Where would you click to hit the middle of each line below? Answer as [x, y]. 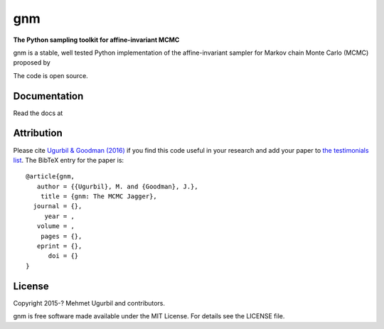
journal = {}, [58, 206]
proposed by [32, 63]
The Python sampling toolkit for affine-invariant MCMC [96, 40]
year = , [59, 216]
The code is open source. [50, 75]
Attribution [38, 133]
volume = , [55, 226]
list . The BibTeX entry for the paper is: [69, 160]
